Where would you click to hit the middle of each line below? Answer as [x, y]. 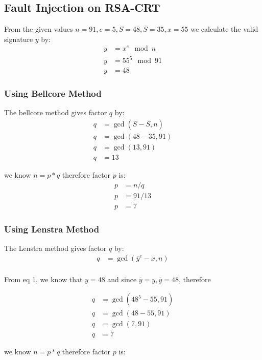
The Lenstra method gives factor [55, 248]
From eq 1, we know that [43, 279]
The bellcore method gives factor [56, 112]
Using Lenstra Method [52, 229]
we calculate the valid [224, 29]
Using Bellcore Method [53, 93]
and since [122, 279]
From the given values [39, 29]
